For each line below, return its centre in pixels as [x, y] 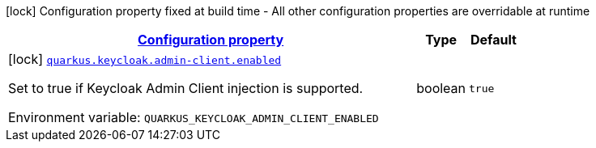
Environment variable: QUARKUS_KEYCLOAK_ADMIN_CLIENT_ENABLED [194, 117]
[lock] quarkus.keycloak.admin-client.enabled [145, 59]
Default [494, 40]
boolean [441, 88]
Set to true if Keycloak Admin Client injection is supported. [186, 88]
